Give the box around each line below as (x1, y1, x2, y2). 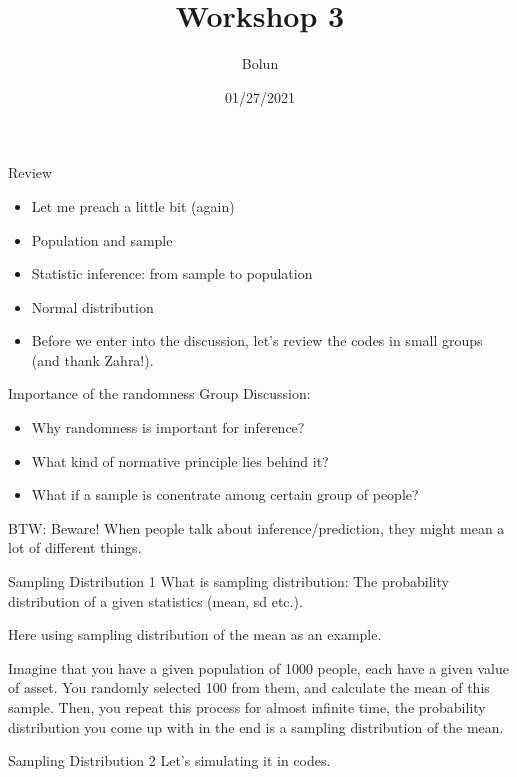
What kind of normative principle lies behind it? (31, 450, 329, 471)
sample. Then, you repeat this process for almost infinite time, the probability (8, 697, 486, 717)
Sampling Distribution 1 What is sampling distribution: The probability (8, 571, 449, 592)
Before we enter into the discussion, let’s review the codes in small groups (31, 330, 483, 351)
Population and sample (31, 229, 173, 250)
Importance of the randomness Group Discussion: (8, 383, 311, 404)
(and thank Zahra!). (31, 349, 154, 370)
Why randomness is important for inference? (31, 417, 305, 438)
